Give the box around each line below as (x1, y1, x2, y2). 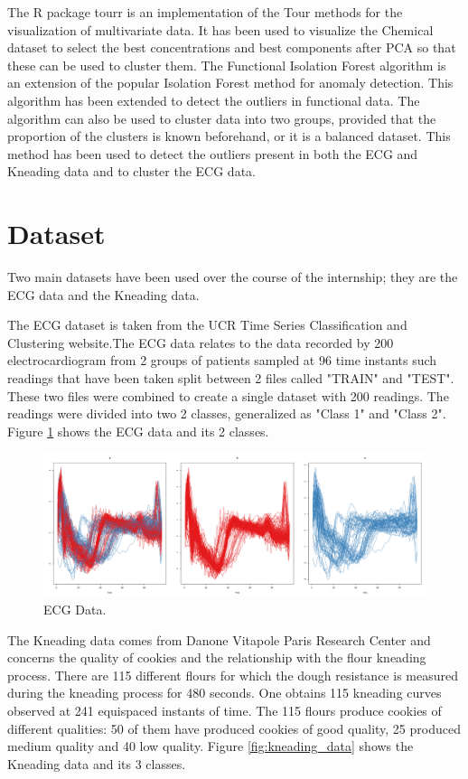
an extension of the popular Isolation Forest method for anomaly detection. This (7, 73, 454, 92)
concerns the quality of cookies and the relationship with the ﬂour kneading (7, 648, 426, 667)
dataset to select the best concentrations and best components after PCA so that (7, 38, 456, 57)
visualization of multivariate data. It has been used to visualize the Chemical (7, 20, 434, 39)
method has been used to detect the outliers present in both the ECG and (7, 144, 418, 163)
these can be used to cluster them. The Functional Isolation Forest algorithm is (7, 55, 446, 74)
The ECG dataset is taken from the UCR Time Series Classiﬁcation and (7, 315, 407, 334)
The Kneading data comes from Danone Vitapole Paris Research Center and (7, 630, 431, 649)
